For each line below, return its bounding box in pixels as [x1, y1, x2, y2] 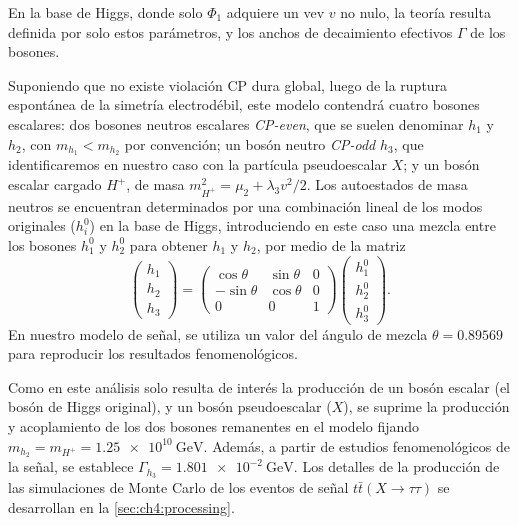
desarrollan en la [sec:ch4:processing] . [8, 496, 235, 517]
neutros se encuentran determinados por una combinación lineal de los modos [8, 195, 483, 216]
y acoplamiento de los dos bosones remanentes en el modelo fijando [8, 415, 420, 436]
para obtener [129, 234, 208, 255]
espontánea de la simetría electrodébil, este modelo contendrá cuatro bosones [8, 94, 480, 115]
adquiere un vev [226, 2, 325, 22]
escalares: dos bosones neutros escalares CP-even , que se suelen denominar [8, 113, 464, 134]
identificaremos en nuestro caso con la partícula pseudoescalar [8, 154, 387, 175]
